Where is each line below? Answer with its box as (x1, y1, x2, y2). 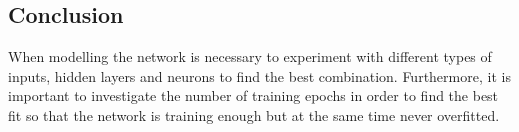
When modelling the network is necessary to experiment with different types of (8, 46, 492, 67)
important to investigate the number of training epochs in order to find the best (8, 85, 499, 106)
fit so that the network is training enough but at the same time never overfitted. (8, 104, 500, 125)
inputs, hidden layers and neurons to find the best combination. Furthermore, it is (8, 65, 511, 86)
